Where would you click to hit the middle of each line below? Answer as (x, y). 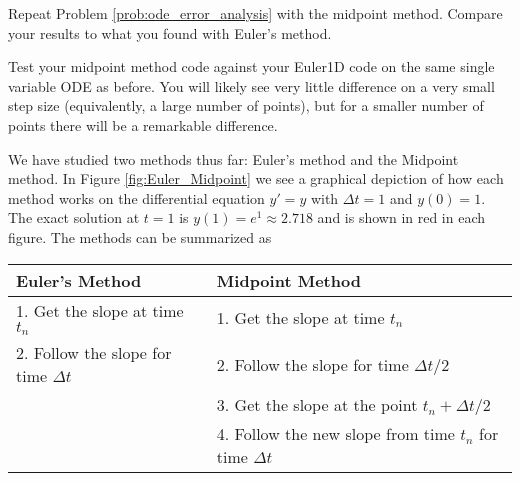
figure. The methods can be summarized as (140, 236)
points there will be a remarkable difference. (143, 124)
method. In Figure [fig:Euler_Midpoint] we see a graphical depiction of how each (256, 178)
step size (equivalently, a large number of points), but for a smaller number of (246, 105)
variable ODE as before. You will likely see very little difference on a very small (251, 85)
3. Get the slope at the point (317, 405)
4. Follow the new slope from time (335, 434)
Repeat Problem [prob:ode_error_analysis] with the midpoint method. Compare (255, 13)
